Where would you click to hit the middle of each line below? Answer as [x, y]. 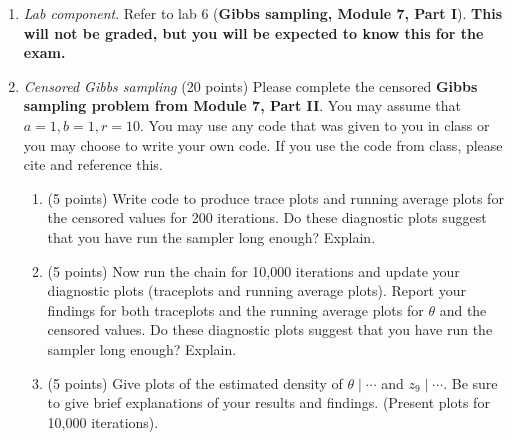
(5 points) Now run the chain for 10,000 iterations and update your [253, 270]
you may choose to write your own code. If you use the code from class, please [263, 144]
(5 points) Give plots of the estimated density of [195, 382]
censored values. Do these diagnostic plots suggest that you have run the [270, 329]
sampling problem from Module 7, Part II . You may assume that [242, 105]
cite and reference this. [93, 164]
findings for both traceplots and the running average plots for [235, 309]
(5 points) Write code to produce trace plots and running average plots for [275, 197]
